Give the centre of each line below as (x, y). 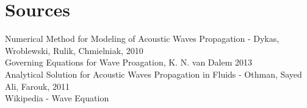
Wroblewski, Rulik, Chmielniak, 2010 (74, 50)
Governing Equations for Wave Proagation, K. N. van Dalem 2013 (128, 62)
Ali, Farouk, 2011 (38, 86)
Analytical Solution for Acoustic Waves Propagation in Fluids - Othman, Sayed (153, 74)
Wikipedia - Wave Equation (57, 98)
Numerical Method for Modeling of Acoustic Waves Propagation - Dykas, (142, 39)
